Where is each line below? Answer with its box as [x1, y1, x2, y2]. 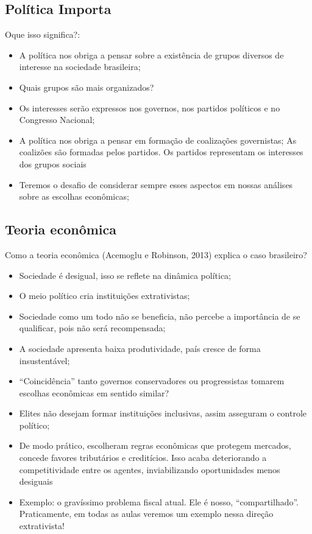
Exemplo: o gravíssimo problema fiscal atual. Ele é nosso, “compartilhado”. [19, 495, 299, 508]
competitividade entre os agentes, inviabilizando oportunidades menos [19, 463, 280, 476]
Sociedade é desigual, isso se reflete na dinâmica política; [19, 269, 232, 281]
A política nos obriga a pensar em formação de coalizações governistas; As [19, 133, 297, 146]
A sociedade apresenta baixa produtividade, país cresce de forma [19, 342, 261, 354]
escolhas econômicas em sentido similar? [19, 386, 169, 399]
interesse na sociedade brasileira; [19, 60, 141, 73]
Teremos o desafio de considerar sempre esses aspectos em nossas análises [19, 178, 293, 191]
